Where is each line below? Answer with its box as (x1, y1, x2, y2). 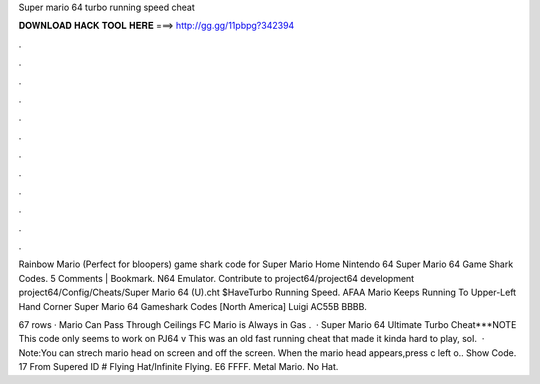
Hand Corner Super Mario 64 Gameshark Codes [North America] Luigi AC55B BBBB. (18, 300, 367, 312)
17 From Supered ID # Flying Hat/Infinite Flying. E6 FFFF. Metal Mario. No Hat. (18, 361, 339, 373)
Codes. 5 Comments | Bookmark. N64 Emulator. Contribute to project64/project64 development (18, 272, 415, 284)
